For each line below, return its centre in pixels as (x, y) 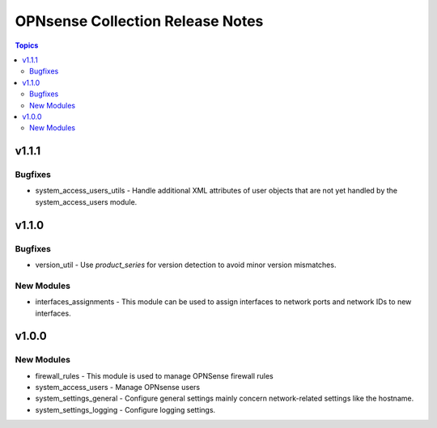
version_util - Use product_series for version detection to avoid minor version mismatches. (186, 265)
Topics (27, 45)
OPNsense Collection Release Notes (139, 21)
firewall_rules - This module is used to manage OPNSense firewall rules (155, 375)
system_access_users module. (86, 201)
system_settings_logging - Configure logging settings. (125, 409)
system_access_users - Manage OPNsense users (118, 388)
